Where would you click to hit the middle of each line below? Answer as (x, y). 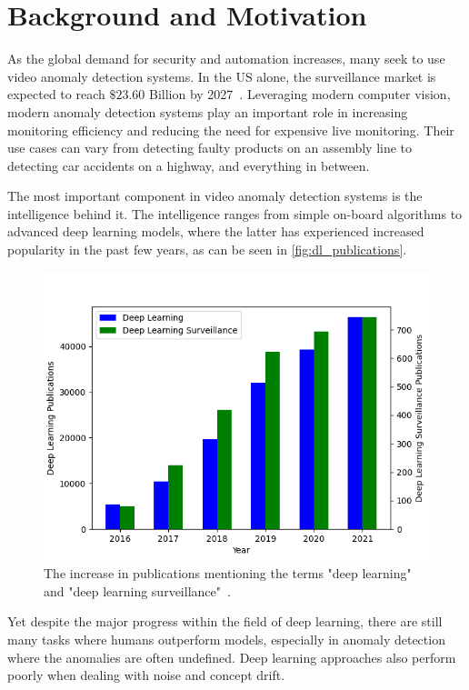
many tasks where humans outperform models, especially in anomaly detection (226, 640)
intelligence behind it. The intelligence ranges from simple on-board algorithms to (235, 213)
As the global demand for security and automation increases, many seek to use (226, 59)
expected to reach (56, 94)
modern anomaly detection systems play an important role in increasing (208, 111)
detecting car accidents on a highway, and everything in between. (189, 165)
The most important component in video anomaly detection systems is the (215, 196)
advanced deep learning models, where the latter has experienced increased (216, 231)
